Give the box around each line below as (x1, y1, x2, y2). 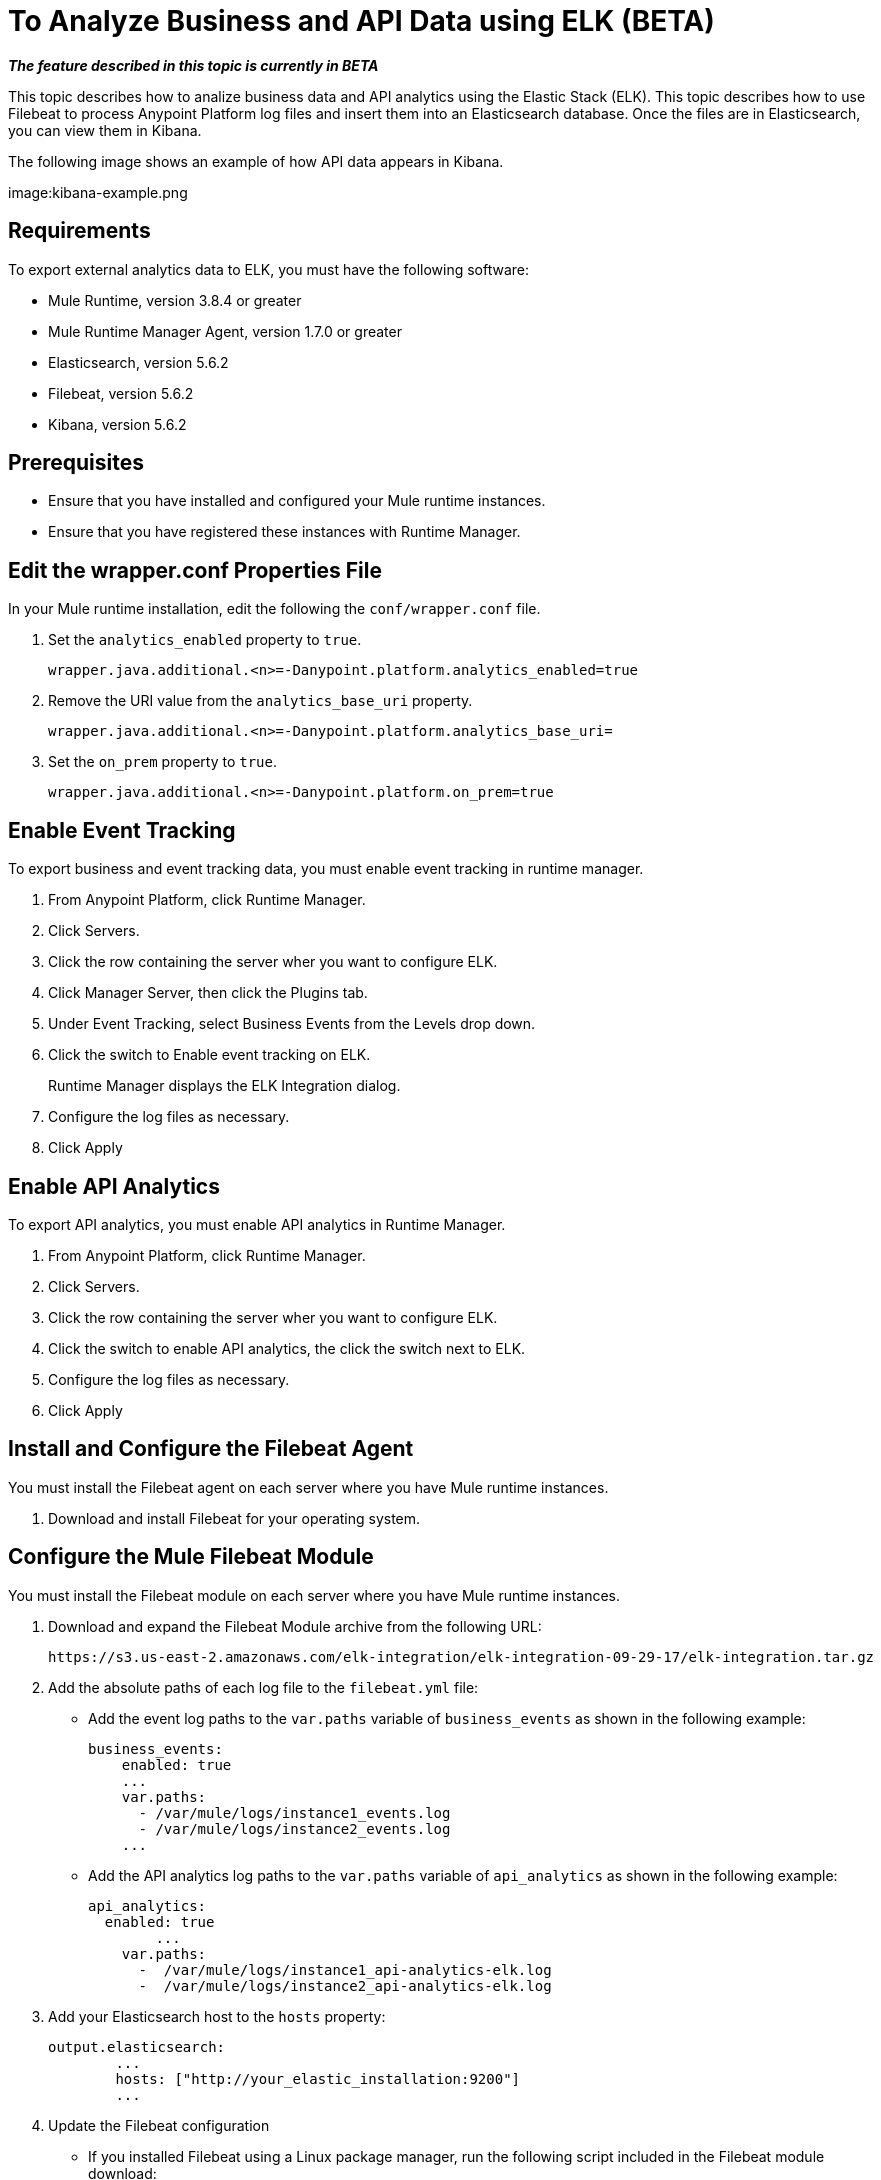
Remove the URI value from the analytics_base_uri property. (48, 692, 473, 710)
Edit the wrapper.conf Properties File (8, 557, 382, 583)
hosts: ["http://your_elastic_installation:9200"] (115, 2070, 521, 2087)
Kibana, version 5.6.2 (48, 415, 187, 433)
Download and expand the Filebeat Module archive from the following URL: (48, 1617, 542, 1635)
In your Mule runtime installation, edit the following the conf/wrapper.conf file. (8, 600, 541, 618)
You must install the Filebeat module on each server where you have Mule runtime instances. (8, 1586, 621, 1604)
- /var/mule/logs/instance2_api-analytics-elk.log (138, 1977, 552, 1994)
